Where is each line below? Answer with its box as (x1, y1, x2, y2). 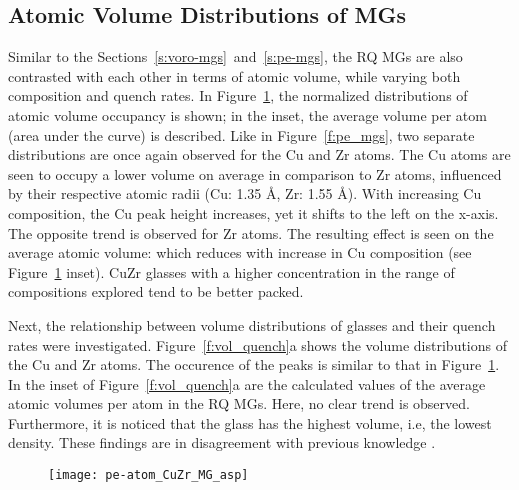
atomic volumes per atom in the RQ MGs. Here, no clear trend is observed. (8, 393, 470, 414)
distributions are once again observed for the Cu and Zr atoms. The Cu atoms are (8, 144, 511, 165)
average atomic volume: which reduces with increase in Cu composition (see (8, 242, 472, 263)
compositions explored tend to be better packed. (8, 281, 304, 302)
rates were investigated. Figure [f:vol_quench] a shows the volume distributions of (8, 334, 508, 355)
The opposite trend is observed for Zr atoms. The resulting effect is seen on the (8, 222, 494, 243)
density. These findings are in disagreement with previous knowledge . (8, 432, 436, 453)
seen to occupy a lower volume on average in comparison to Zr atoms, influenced (8, 163, 502, 184)
